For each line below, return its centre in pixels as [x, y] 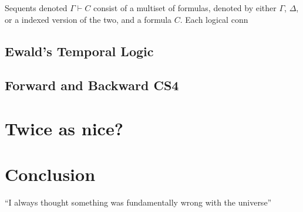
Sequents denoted [36, 8]
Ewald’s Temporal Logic [79, 51]
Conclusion [50, 174]
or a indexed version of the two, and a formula [88, 19]
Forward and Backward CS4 [92, 85]
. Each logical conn [214, 19]
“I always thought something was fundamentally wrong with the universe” [138, 202]
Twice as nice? [64, 128]
